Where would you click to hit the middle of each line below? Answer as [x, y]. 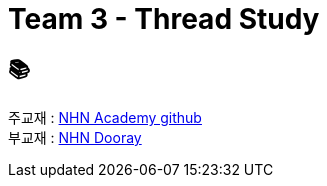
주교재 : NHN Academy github [105, 118]
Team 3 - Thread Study [164, 19]
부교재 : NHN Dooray [75, 138]
